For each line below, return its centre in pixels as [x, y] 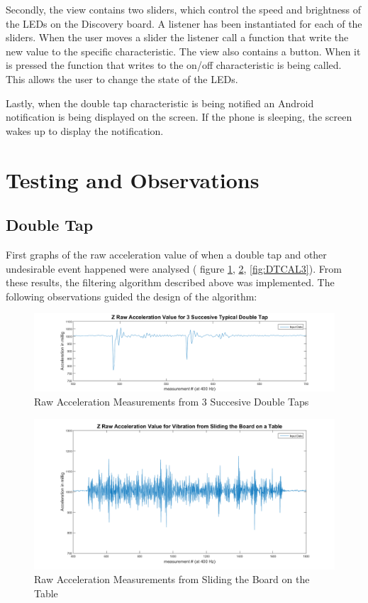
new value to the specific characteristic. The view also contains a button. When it [183, 51]
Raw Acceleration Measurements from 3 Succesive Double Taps [172, 402]
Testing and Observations [133, 179]
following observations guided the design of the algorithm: [132, 296]
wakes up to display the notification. [85, 130]
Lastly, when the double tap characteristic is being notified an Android [160, 103]
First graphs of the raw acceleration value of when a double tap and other [166, 254]
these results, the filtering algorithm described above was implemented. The [170, 282]
